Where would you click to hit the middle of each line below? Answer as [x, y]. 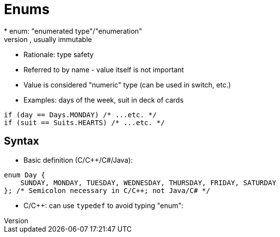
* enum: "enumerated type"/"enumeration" [73, 31]
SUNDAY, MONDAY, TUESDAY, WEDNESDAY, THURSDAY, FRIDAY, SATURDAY [148, 183]
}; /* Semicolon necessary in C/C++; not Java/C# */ [107, 190]
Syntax [22, 141]
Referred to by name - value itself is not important [104, 69]
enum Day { [25, 175]
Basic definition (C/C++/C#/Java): [78, 160]
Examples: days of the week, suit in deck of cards [104, 100]
